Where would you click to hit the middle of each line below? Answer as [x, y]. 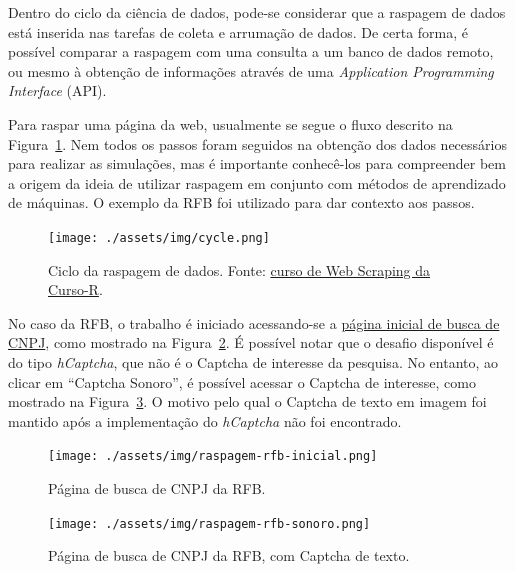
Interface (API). [57, 90]
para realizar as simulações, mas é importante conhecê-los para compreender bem [257, 163]
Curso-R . [75, 289]
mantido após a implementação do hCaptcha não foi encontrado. [205, 420]
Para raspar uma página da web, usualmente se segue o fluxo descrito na [230, 123]
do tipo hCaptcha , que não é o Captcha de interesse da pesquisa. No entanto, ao [253, 361]
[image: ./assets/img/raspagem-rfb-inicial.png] [213, 456]
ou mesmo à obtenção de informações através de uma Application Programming [251, 70]
